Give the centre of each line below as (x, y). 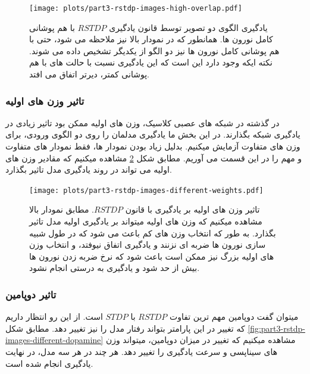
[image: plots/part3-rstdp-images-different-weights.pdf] (146, 190)
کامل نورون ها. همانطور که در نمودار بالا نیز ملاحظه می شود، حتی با (151, 39)
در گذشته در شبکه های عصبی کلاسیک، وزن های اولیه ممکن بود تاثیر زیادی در (143, 122)
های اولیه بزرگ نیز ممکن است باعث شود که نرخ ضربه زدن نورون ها (152, 256)
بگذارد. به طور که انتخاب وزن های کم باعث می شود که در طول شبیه (153, 233)
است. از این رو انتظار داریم (54, 317)
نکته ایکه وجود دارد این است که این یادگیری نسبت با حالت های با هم (151, 62)
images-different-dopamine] (54, 340)
